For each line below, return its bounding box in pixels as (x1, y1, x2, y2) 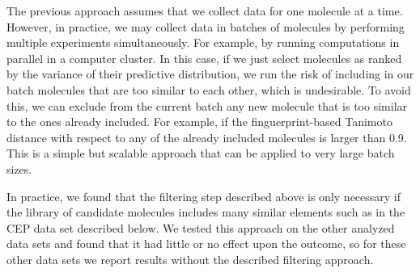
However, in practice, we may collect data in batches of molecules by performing (6, 18, 405, 35)
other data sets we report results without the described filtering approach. (6, 250, 374, 267)
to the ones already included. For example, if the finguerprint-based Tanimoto (6, 113, 392, 130)
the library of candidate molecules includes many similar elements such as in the (6, 204, 405, 220)
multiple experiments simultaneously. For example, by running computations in (6, 34, 400, 51)
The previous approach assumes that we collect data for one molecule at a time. (6, 2, 403, 19)
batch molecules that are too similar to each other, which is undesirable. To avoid (6, 81, 411, 98)
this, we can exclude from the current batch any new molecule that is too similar (6, 97, 408, 114)
